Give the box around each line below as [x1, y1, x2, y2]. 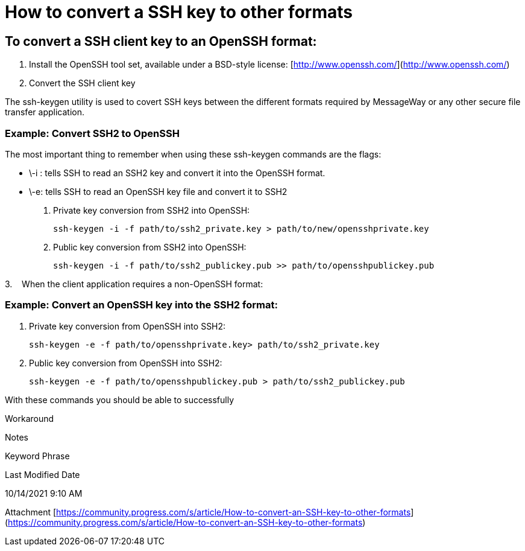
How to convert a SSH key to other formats [5, 2, 353, 22]
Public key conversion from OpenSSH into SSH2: [29, 357, 222, 368]
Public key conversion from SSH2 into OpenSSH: [53, 241, 247, 252]
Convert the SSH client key [29, 78, 136, 89]
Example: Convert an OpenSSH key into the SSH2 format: [5, 299, 278, 311]
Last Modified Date [5, 469, 80, 480]
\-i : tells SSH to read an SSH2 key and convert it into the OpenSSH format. [29, 167, 325, 178]
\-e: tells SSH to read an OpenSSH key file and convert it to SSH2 [29, 186, 288, 197]
